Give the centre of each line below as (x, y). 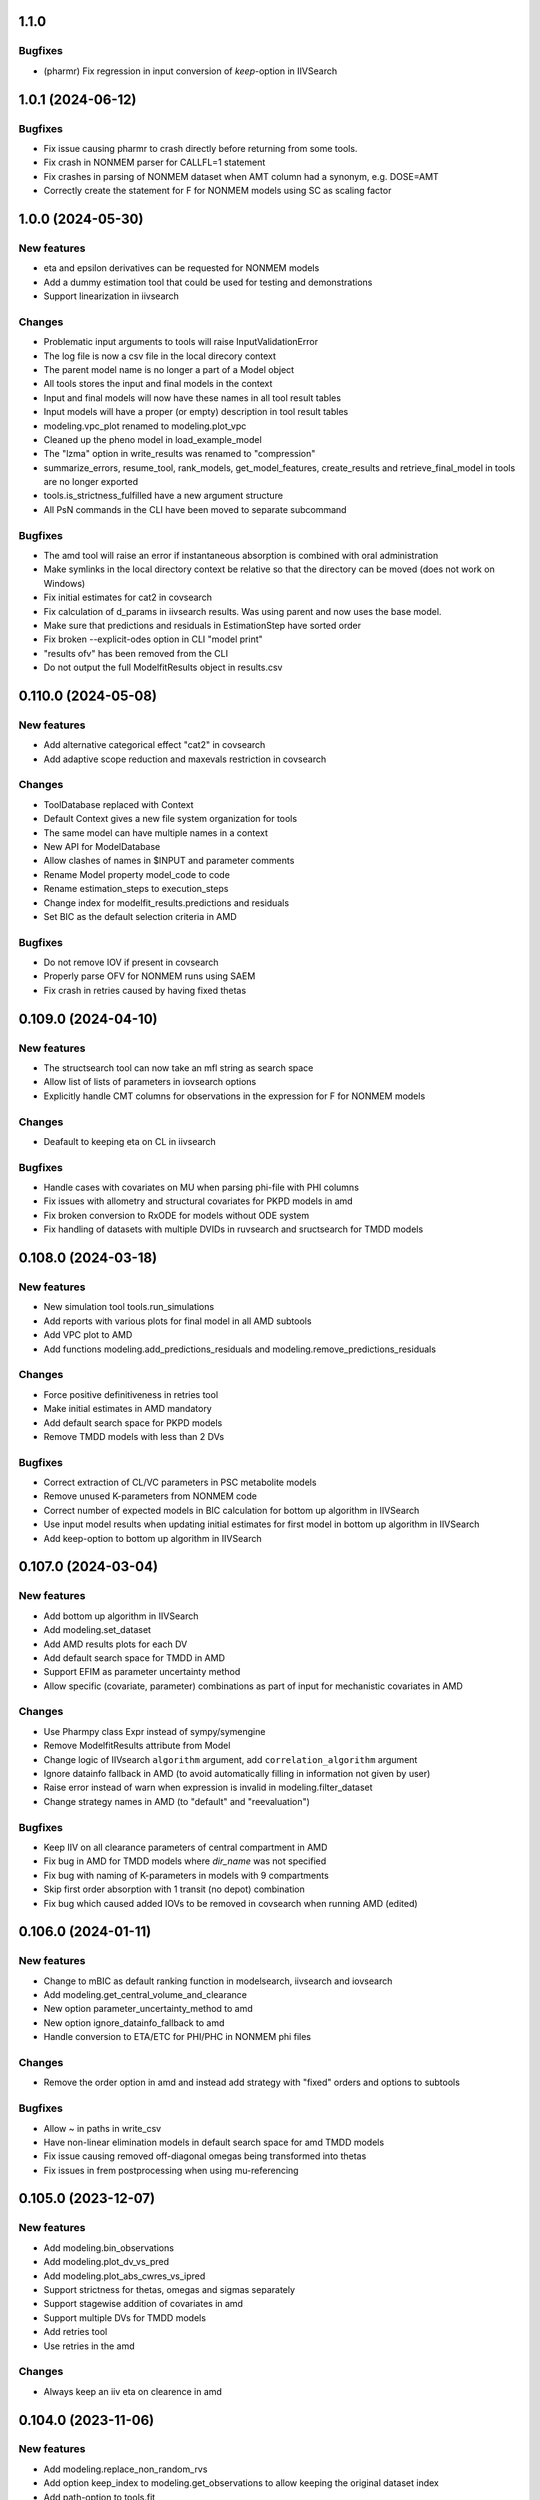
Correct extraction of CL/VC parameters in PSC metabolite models (180, 1482)
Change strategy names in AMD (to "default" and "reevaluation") (176, 1801)
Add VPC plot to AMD (88, 1335)
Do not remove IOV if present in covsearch (131, 962)
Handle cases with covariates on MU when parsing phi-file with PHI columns (201, 1187)
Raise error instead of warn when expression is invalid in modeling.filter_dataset (208, 1787)
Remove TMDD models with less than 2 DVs (134, 1436)
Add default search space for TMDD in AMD (134, 1657)
